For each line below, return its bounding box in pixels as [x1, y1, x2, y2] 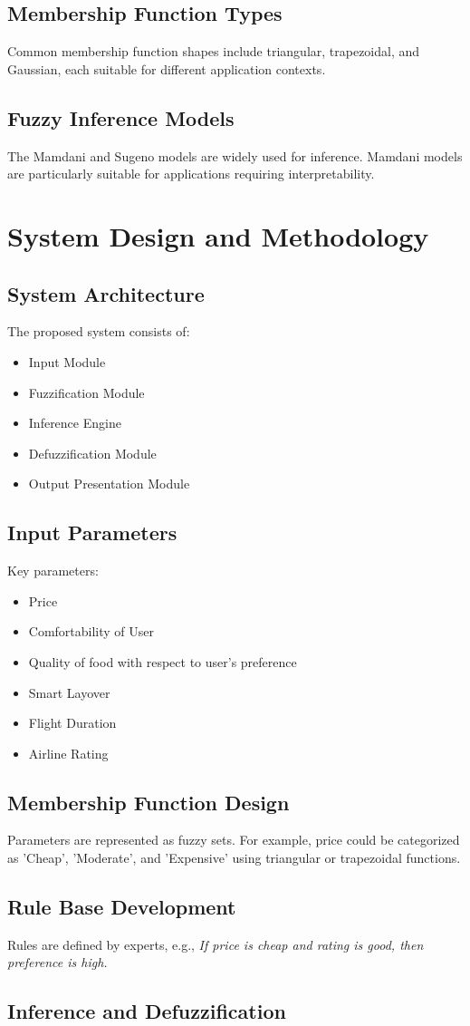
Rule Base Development [7, 893, 236, 921]
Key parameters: [7, 561, 99, 580]
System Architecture [7, 279, 205, 307]
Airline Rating [28, 743, 109, 762]
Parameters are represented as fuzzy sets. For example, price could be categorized [7, 830, 460, 849]
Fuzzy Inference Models [7, 103, 235, 131]
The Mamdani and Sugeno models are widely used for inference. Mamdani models [7, 146, 463, 165]
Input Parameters [7, 518, 177, 547]
